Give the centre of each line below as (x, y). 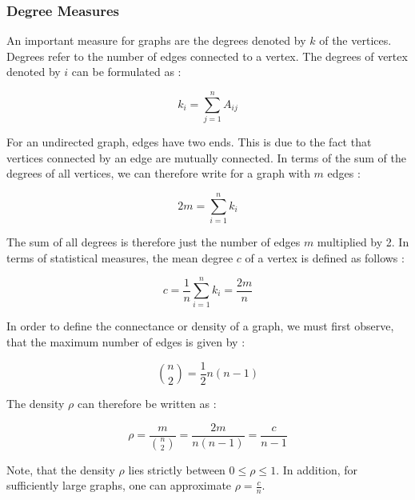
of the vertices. (355, 40)
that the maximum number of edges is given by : (126, 341)
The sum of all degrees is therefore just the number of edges (154, 242)
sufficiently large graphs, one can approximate (119, 485)
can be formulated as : (126, 72)
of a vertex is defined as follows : (325, 257)
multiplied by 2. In (363, 242)
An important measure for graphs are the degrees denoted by (156, 40)
